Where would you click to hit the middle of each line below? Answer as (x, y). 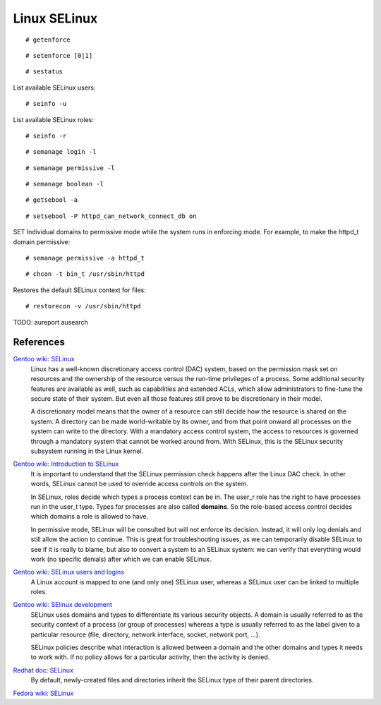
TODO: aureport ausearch (50, 322)
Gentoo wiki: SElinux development (63, 605)
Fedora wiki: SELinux (43, 693)
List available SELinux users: (54, 88)
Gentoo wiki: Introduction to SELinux (66, 464)
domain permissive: (42, 242)
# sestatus (44, 72)
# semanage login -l (61, 152)
